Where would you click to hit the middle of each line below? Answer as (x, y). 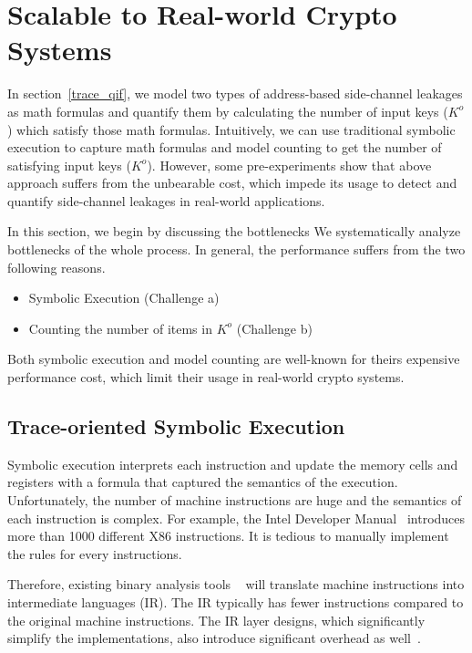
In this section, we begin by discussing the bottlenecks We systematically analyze (234, 231)
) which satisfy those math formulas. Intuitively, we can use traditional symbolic (231, 129)
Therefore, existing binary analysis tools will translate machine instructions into (236, 584)
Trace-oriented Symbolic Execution (176, 426)
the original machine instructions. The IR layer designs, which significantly (216, 620)
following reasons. (56, 267)
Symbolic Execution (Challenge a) (124, 298)
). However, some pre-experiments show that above (289, 165)
